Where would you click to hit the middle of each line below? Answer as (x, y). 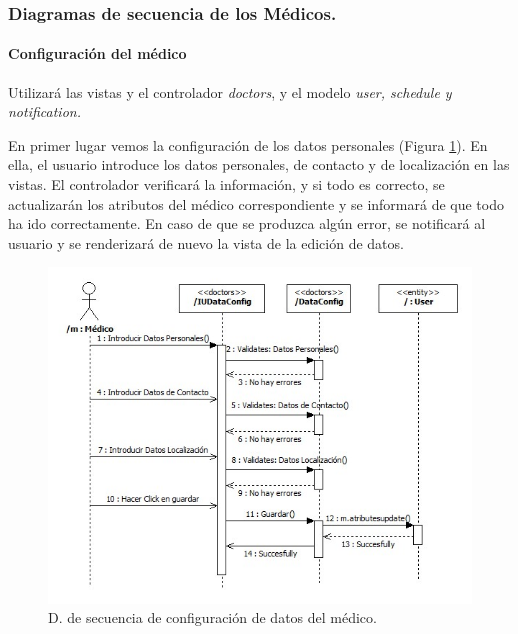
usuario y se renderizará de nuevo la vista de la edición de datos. (206, 242)
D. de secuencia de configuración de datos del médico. (212, 617)
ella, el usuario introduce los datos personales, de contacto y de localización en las (259, 164)
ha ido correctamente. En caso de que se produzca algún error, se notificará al (247, 223)
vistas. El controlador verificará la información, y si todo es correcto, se (226, 184)
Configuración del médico (97, 53)
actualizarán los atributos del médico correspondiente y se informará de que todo (256, 203)
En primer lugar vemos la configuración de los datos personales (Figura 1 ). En (248, 144)
